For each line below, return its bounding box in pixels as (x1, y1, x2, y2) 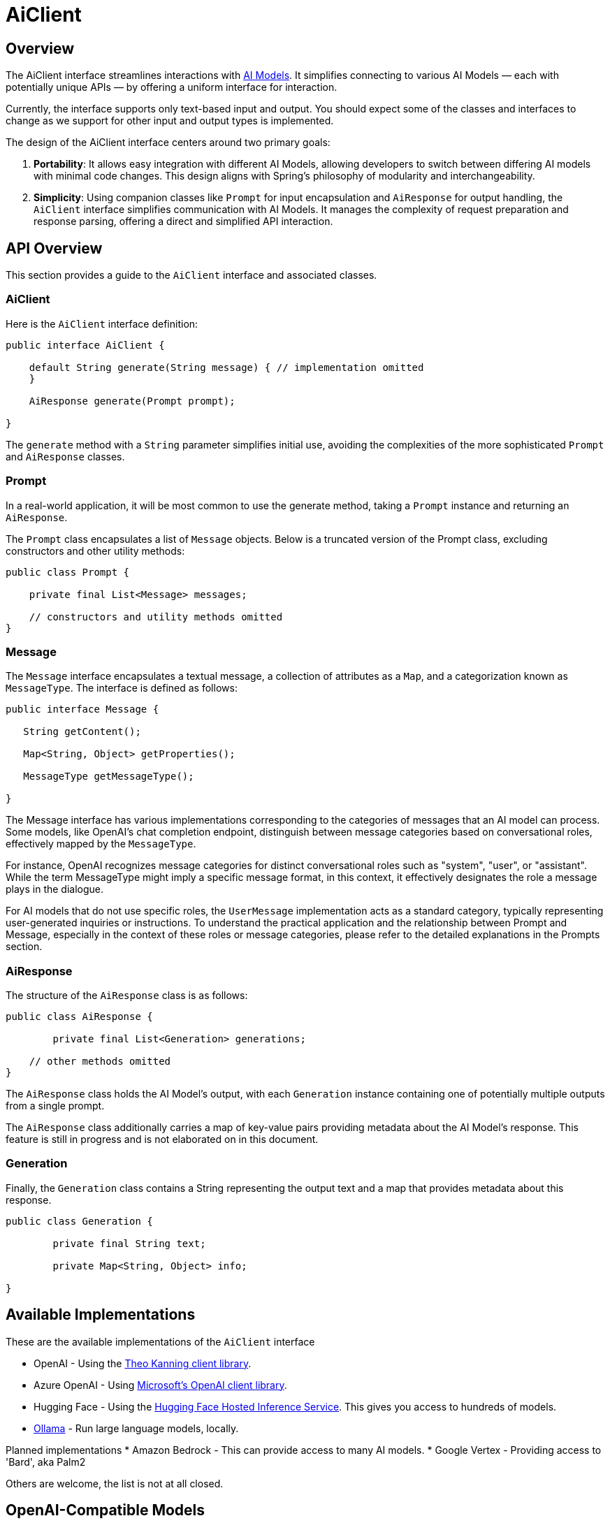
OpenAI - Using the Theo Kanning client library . (34, 1357, 252, 1369)
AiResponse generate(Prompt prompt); (29, 395, 235, 407)
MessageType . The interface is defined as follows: (6, 682, 238, 694)
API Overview (6, 239, 103, 257)
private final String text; (52, 1237, 206, 1249)
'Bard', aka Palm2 (6, 1455, 86, 1468)
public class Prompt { (6, 566, 130, 578)
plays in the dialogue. (6, 883, 104, 896)
